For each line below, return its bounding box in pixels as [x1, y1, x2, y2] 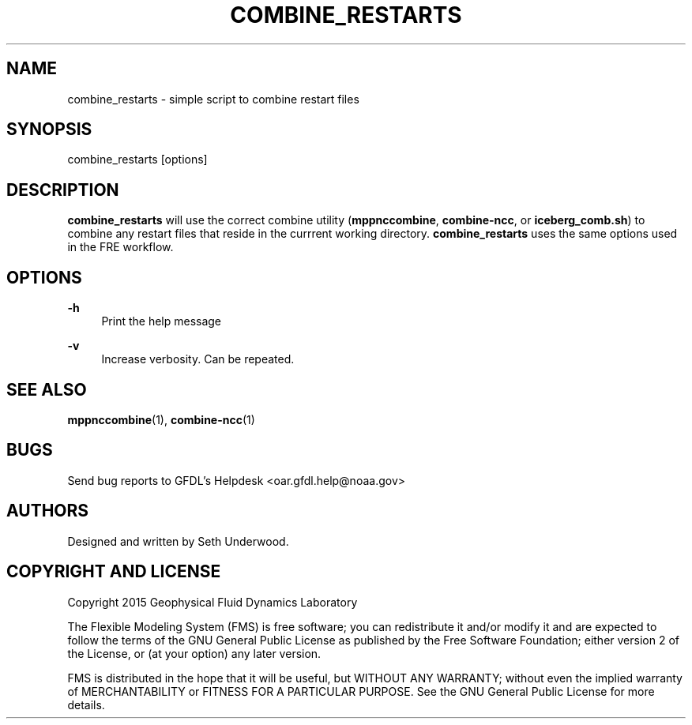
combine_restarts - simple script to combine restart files [67, 92, 359, 106]
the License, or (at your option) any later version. [67, 646, 322, 660]
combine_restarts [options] [67, 152, 208, 167]
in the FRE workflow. [67, 240, 174, 254]
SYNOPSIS [6, 119, 92, 140]
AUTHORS [6, 501, 89, 521]
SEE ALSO [6, 379, 87, 400]
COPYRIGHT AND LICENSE [6, 562, 221, 582]
